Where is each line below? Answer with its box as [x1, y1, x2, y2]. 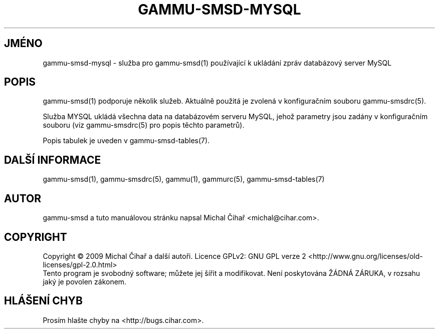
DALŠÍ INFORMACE [4, 153, 101, 166]
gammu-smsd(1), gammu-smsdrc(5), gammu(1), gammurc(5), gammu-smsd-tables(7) [43, 175, 325, 184]
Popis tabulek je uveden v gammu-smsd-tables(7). [43, 136, 210, 145]
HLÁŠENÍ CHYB [4, 294, 83, 307]
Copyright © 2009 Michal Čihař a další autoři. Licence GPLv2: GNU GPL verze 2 [43, 251, 306, 260]
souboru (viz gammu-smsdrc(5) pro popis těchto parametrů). [43, 121, 245, 130]
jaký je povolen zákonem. [43, 277, 127, 286]
